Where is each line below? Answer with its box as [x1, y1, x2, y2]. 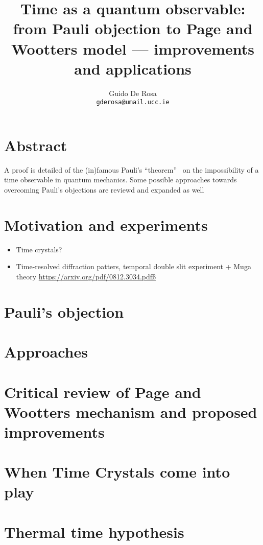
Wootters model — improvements [11, 38, 255, 59]
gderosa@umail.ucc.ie [96, 99, 170, 106]
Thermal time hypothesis [4, 521, 184, 542]
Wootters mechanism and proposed [4, 401, 257, 422]
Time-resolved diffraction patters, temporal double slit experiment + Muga [16, 261, 251, 272]
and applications [74, 58, 192, 79]
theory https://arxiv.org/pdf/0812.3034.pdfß [16, 271, 156, 281]
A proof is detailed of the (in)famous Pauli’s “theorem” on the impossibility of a [4, 164, 259, 175]
